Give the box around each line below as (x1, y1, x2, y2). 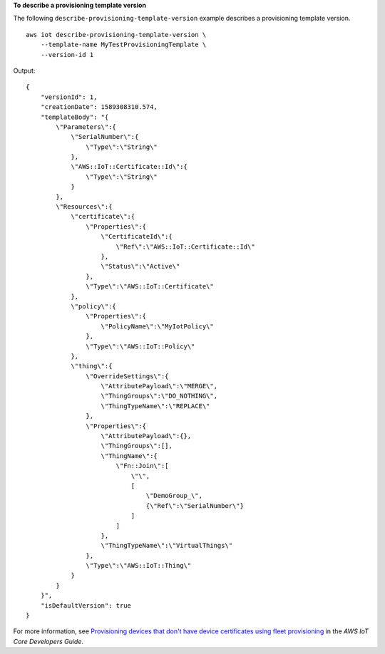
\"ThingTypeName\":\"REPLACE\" (101, 402, 210, 410)
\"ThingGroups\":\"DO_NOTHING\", (101, 392, 217, 400)
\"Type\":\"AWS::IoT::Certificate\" (86, 282, 214, 291)
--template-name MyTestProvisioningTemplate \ (40, 41, 207, 49)
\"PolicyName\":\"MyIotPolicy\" (101, 322, 214, 331)
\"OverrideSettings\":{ (86, 372, 169, 380)
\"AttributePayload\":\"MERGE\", (101, 382, 217, 390)
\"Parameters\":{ (56, 123, 117, 131)
